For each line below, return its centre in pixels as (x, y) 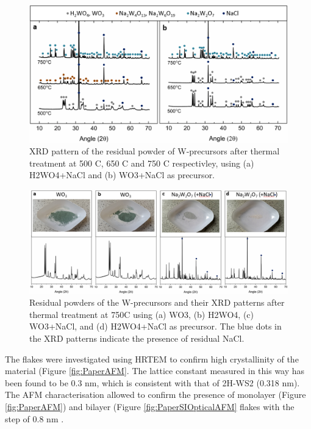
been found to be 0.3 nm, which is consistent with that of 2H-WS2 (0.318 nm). (152, 382)
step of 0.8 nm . (34, 418)
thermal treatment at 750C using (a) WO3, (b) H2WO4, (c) (142, 314)
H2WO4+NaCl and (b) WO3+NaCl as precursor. (122, 175)
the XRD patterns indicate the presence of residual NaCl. (137, 338)
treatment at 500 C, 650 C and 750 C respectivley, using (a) (142, 163)
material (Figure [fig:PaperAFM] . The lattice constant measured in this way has (155, 371)
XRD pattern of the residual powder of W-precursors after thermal (155, 151)
